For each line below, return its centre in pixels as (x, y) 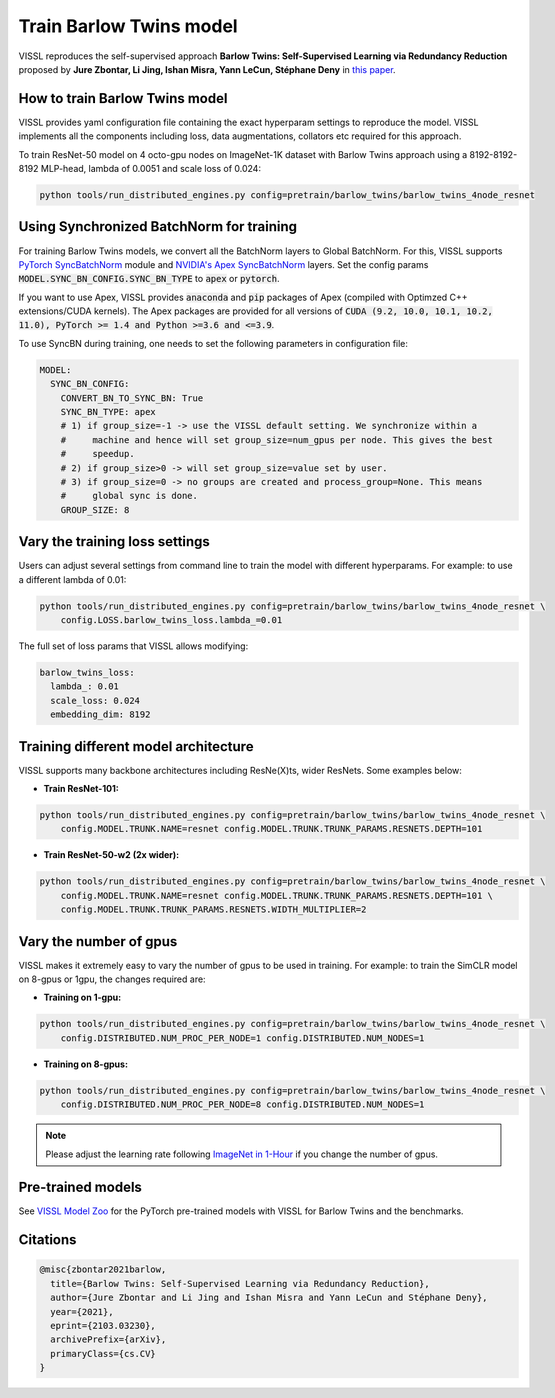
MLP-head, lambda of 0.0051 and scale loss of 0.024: (151, 169)
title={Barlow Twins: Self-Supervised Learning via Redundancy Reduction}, (240, 1283)
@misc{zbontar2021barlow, (103, 1269)
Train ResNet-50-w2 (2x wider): (111, 855)
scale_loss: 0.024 (95, 700)
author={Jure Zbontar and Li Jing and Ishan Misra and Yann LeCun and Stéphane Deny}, (269, 1298)
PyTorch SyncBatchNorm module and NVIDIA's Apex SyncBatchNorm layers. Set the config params (223, 264)
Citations (47, 1240)
